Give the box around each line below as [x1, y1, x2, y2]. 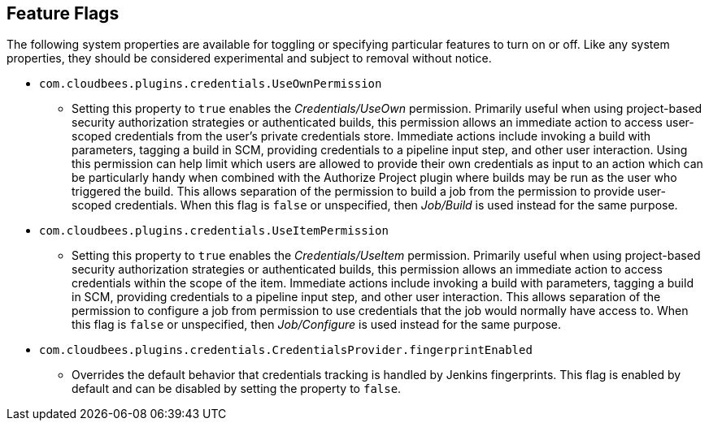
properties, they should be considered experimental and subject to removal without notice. [7, 51, 492, 66]
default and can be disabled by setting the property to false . [72, 382, 402, 396]
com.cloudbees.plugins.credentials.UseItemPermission [39, 224, 389, 238]
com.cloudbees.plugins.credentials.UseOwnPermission [39, 77, 382, 91]
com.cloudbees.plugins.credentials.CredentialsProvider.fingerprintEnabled [39, 343, 533, 357]
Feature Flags [7, 3, 120, 24]
